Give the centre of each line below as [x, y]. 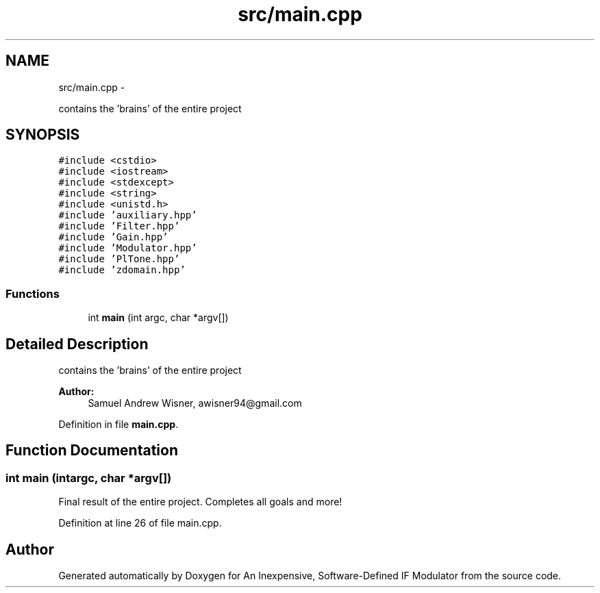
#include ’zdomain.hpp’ [122, 270]
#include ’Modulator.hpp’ [128, 248]
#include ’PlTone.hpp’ [119, 259]
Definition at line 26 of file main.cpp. [140, 523]
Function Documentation [92, 451]
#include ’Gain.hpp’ [113, 237]
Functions [33, 293]
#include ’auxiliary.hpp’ [128, 215]
